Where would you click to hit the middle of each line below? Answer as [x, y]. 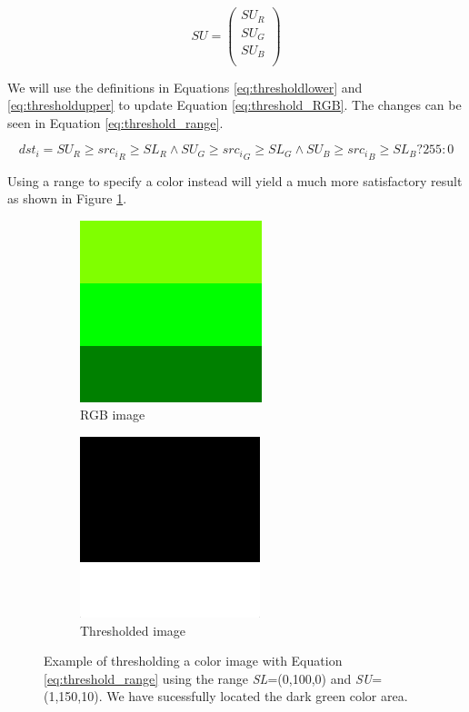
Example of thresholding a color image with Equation [193, 661]
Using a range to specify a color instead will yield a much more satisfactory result [235, 180]
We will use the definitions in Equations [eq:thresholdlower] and [185, 87]
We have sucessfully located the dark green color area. [257, 696]
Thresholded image [133, 630]
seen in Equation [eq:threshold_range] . [115, 122]
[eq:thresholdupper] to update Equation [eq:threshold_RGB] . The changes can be [234, 105]
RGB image [113, 415]
